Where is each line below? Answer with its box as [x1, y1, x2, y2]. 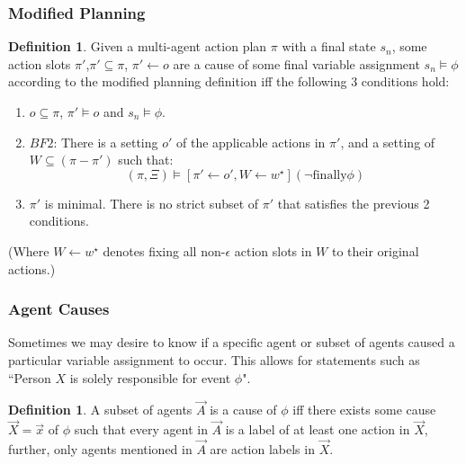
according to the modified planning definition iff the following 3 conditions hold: [8, 72, 450, 91]
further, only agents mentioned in [8, 440, 193, 458]
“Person [8, 368, 51, 387]
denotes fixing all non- [103, 241, 226, 260]
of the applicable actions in [176, 132, 326, 151]
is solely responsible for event [69, 368, 231, 387]
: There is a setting [53, 132, 158, 151]
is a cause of [210, 400, 277, 419]
